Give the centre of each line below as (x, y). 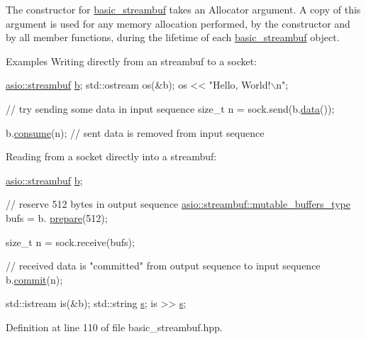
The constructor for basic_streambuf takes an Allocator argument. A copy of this (183, 9)
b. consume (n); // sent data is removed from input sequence (135, 132)
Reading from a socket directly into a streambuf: (111, 156)
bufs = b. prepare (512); (57, 217)
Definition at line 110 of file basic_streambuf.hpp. (114, 327)
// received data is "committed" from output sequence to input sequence (163, 266)
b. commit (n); (34, 279)
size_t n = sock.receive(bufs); (70, 241)
